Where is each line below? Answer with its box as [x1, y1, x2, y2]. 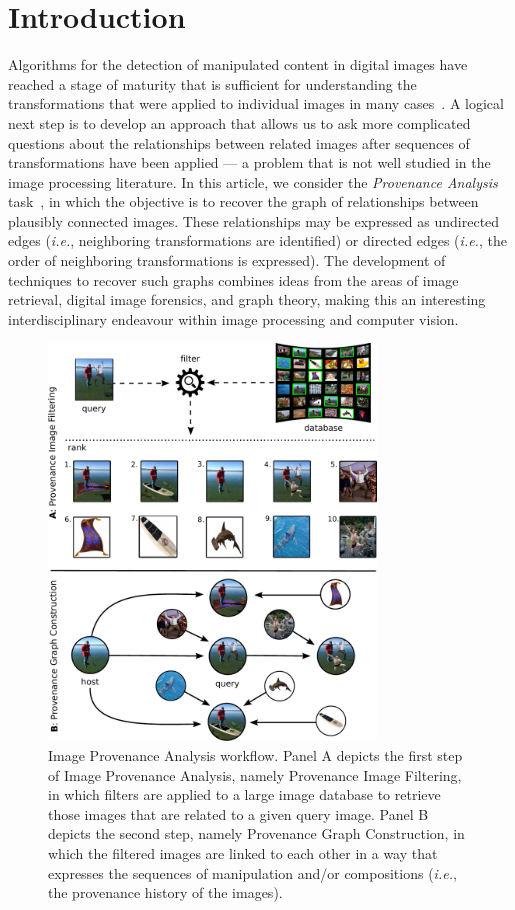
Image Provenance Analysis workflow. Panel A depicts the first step [48, 745, 463, 766]
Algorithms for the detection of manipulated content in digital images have [8, 54, 468, 75]
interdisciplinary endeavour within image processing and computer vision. [8, 308, 459, 329]
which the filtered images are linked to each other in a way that [48, 842, 438, 863]
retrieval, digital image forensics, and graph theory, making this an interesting [8, 289, 486, 310]
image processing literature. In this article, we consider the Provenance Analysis [8, 171, 498, 192]
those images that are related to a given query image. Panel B [48, 803, 429, 824]
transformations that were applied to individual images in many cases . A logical [8, 93, 504, 114]
